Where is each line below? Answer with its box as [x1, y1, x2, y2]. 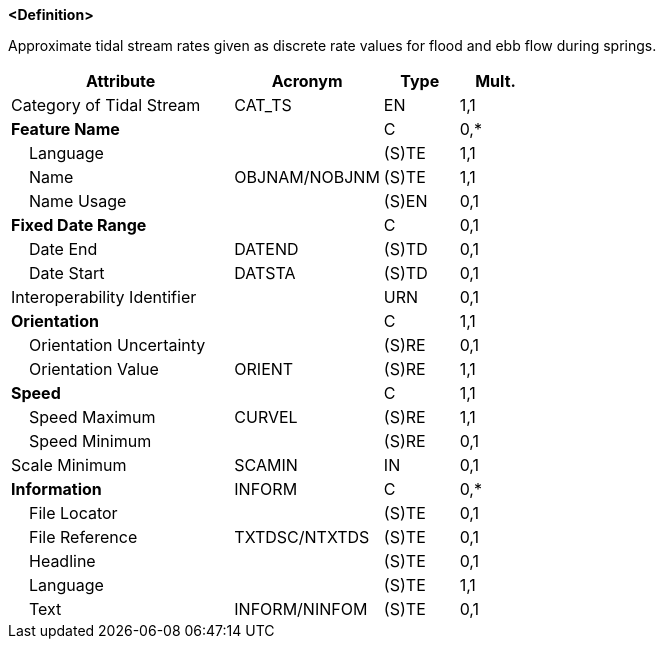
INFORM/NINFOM [234, 599, 368, 619]
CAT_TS [234, 95, 292, 115]
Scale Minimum [11, 455, 127, 475]
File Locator [29, 503, 118, 523]
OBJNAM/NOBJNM [234, 167, 380, 187]
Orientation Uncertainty [29, 335, 206, 355]
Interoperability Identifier [11, 287, 197, 307]
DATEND [234, 239, 299, 259]
